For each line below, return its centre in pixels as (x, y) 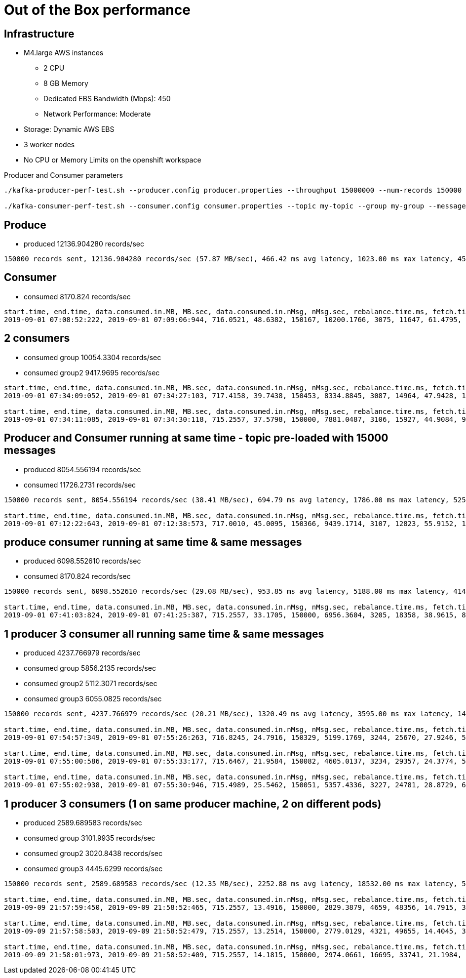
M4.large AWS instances (64, 53)
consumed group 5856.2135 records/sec (90, 668)
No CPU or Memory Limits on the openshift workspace (113, 160)
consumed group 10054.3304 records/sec (93, 357)
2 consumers (37, 338)
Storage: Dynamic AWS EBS (69, 129)
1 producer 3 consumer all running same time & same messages (164, 634)
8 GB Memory (66, 83)
